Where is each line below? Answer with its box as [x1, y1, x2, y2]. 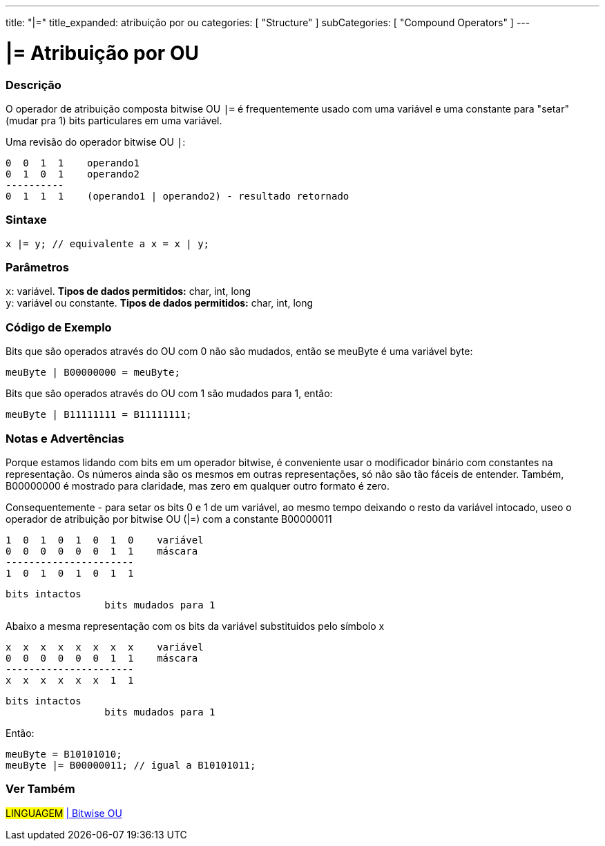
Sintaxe [6, 213, 47, 227]
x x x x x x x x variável [6, 641, 204, 653]
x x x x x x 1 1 [6, 674, 134, 686]
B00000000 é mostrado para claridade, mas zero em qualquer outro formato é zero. [6, 479, 390, 492]
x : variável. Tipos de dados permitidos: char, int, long [6, 285, 251, 298]
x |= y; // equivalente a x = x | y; [6, 238, 210, 249]
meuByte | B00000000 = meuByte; [6, 367, 180, 378]
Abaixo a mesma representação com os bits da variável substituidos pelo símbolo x [6, 619, 385, 632]
